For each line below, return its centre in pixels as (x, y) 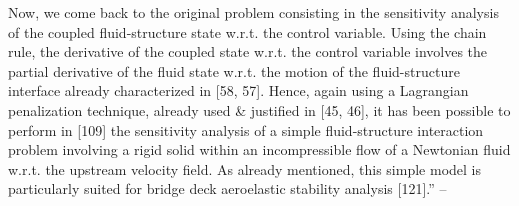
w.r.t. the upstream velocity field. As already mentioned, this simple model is (244, 168)
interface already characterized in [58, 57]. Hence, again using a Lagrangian (238, 90)
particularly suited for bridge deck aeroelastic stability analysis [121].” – (227, 188)
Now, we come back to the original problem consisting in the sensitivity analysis (253, 12)
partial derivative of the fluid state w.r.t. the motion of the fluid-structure (234, 70)
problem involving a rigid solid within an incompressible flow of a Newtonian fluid (259, 149)
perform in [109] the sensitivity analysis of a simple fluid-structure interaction (246, 129)
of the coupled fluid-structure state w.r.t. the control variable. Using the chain (247, 31)
